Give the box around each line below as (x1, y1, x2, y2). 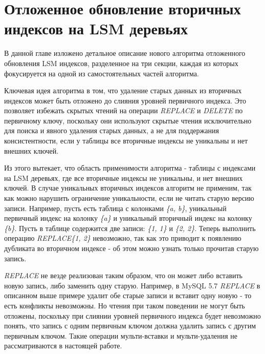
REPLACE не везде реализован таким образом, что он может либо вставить (4, 270, 242, 281)
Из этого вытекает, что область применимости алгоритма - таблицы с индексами (4, 162, 256, 173)
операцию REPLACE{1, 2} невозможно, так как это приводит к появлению (4, 233, 241, 243)
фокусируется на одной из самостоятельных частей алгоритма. (4, 68, 199, 78)
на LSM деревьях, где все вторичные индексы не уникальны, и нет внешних (4, 172, 243, 183)
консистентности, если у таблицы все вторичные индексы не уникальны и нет (4, 135, 248, 146)
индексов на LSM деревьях (4, 18, 188, 39)
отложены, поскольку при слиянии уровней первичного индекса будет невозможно (4, 310, 261, 321)
